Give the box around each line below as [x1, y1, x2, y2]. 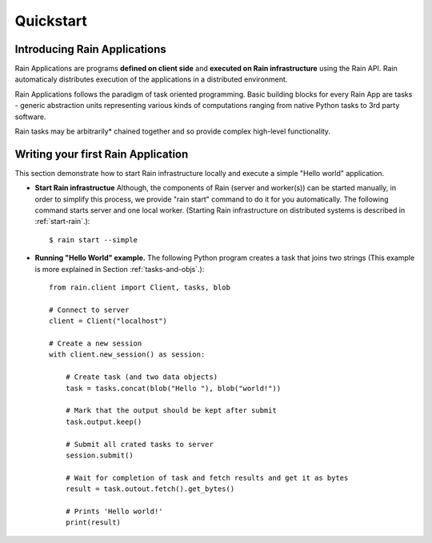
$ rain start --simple [49, 235, 138, 244]
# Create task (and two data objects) [65, 373, 218, 381]
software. [14, 112, 46, 122]
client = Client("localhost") [49, 317, 168, 325]
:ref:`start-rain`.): [34, 217, 90, 226]
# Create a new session [49, 339, 142, 348]
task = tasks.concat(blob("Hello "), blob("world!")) [65, 384, 282, 393]
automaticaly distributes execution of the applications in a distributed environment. [14, 74, 288, 84]
